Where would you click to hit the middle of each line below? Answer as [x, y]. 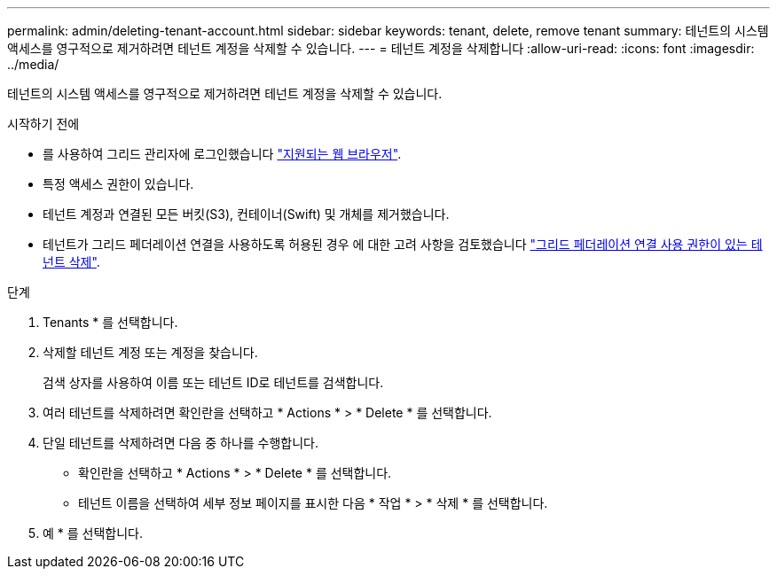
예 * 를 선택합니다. [93, 533]
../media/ [33, 64]
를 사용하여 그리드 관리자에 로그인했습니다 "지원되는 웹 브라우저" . [222, 154]
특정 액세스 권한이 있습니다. [118, 184]
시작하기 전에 [43, 124]
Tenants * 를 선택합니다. [110, 322]
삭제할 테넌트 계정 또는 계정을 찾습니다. [150, 352]
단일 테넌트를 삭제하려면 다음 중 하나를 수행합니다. [181, 443]
